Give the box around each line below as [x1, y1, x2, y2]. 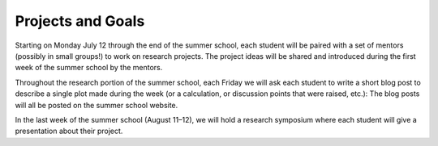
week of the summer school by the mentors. [15, 63, 163, 73]
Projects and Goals [15, 12, 145, 30]
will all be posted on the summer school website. [15, 100, 178, 110]
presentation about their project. [15, 126, 123, 136]
